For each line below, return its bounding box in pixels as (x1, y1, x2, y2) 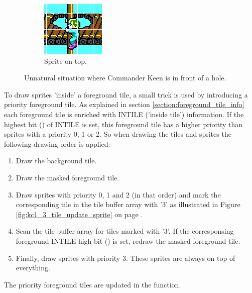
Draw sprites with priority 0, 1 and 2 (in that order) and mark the (16, 189, 221, 200)
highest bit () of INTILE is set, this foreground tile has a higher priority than (4, 119, 243, 129)
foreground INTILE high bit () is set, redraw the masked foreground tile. (16, 235, 240, 246)
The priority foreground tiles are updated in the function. (4, 279, 181, 289)
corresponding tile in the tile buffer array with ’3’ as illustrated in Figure (16, 199, 240, 210)
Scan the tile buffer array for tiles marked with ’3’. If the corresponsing (16, 226, 234, 236)
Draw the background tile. (16, 155, 97, 166)
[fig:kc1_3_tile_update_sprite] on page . (16, 209, 143, 219)
